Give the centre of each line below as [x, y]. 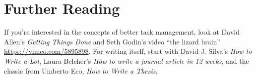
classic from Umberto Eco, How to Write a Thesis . [81, 70]
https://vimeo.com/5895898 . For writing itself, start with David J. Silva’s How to [128, 51]
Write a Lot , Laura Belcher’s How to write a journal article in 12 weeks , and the [127, 60]
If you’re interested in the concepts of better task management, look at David [122, 32]
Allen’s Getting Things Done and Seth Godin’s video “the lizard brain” [112, 41]
